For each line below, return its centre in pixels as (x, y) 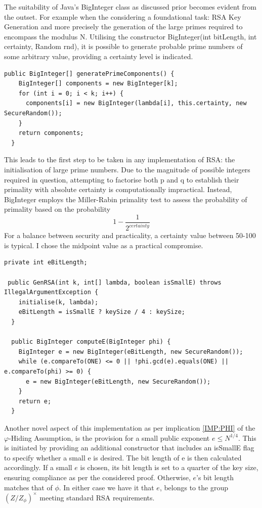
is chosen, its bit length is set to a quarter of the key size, (169, 467)
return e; (35, 401)
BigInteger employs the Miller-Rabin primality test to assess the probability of (126, 199)
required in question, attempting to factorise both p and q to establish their (122, 179)
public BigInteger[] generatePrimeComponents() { (89, 74)
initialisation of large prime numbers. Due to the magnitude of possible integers (127, 169)
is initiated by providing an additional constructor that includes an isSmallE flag (129, 448)
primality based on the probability (57, 209)
